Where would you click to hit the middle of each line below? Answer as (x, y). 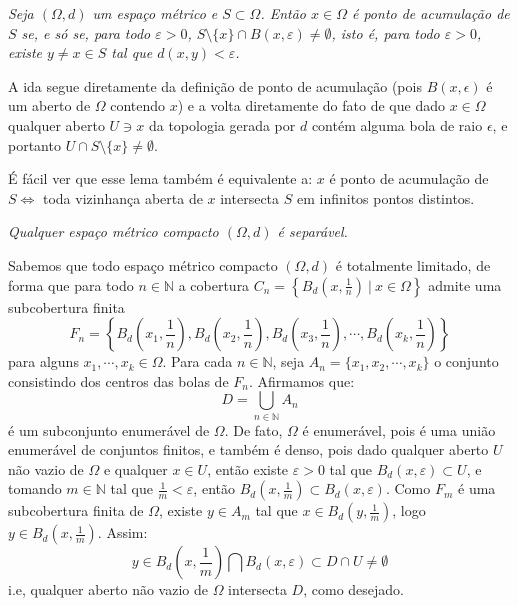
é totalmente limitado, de (413, 264)
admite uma (465, 284)
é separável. (312, 231)
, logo (409, 510)
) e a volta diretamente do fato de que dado (311, 105)
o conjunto (466, 361)
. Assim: (122, 532)
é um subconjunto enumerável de (109, 429)
